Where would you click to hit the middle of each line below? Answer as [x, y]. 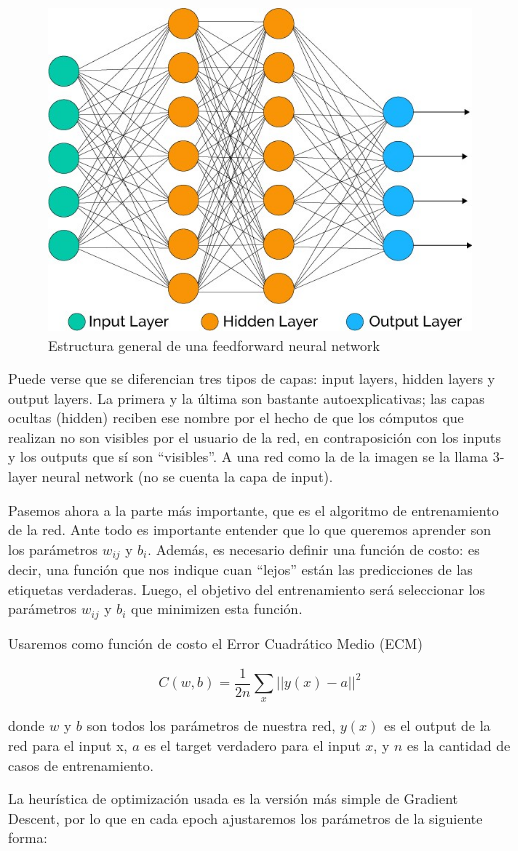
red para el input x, [68, 744]
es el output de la [437, 725]
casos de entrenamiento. [81, 764]
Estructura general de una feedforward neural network [214, 344]
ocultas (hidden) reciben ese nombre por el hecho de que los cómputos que [236, 417]
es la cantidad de [459, 744]
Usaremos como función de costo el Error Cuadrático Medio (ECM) [215, 642]
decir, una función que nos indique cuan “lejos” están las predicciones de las [240, 569]
